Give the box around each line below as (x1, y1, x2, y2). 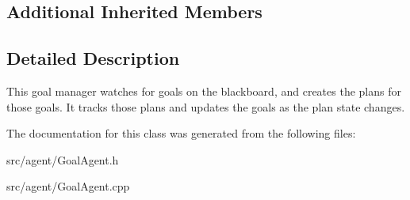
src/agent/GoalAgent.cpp (6, 178, 130, 194)
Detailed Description (6, 46, 180, 70)
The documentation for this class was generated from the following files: (6, 125, 356, 142)
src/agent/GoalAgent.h (6, 151, 119, 168)
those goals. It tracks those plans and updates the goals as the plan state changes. (6, 98, 405, 115)
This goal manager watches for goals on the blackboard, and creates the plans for (6, 82, 401, 99)
